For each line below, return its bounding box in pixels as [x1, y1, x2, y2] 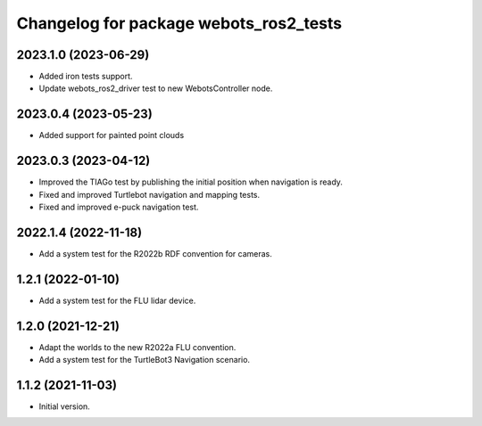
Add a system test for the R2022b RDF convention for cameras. [38, 248, 272, 258]
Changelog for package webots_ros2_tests [16, 13, 343, 33]
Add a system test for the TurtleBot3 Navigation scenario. [38, 355, 250, 365]
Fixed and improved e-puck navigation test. [38, 201, 199, 213]
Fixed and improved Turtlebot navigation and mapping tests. [38, 189, 261, 200]
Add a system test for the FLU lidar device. [38, 295, 196, 306]
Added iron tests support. [38, 71, 133, 82]
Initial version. [38, 401, 91, 412]
